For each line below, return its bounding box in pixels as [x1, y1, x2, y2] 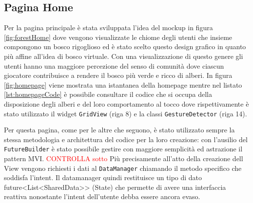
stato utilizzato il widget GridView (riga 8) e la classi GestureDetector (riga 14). [4, 108, 247, 118]
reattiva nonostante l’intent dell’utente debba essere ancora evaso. [4, 191, 200, 202]
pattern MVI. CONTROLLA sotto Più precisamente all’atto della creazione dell [4, 153, 243, 164]
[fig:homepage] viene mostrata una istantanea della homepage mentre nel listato [4, 79, 242, 90]
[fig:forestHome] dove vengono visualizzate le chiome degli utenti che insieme [4, 32, 233, 42]
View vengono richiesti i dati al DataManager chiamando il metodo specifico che [4, 163, 242, 173]
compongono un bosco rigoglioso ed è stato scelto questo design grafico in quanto [4, 41, 246, 52]
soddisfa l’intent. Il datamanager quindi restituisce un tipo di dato [4, 172, 202, 183]
